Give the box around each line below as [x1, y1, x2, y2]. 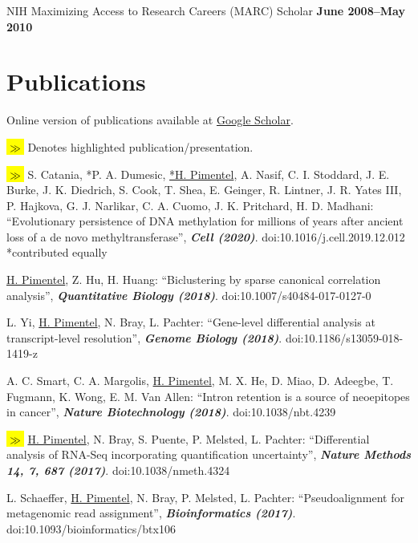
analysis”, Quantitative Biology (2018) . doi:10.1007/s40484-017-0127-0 [6, 286, 371, 303]
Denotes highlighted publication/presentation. [27, 138, 254, 155]
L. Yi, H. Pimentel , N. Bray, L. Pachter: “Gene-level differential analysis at [6, 314, 375, 330]
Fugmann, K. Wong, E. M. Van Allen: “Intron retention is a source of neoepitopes [6, 387, 410, 404]
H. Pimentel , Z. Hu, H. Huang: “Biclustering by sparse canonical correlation [6, 271, 381, 288]
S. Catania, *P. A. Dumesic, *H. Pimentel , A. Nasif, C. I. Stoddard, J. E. [27, 165, 390, 182]
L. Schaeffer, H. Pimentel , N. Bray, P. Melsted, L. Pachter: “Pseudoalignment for [6, 488, 404, 505]
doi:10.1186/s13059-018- [285, 329, 404, 346]
